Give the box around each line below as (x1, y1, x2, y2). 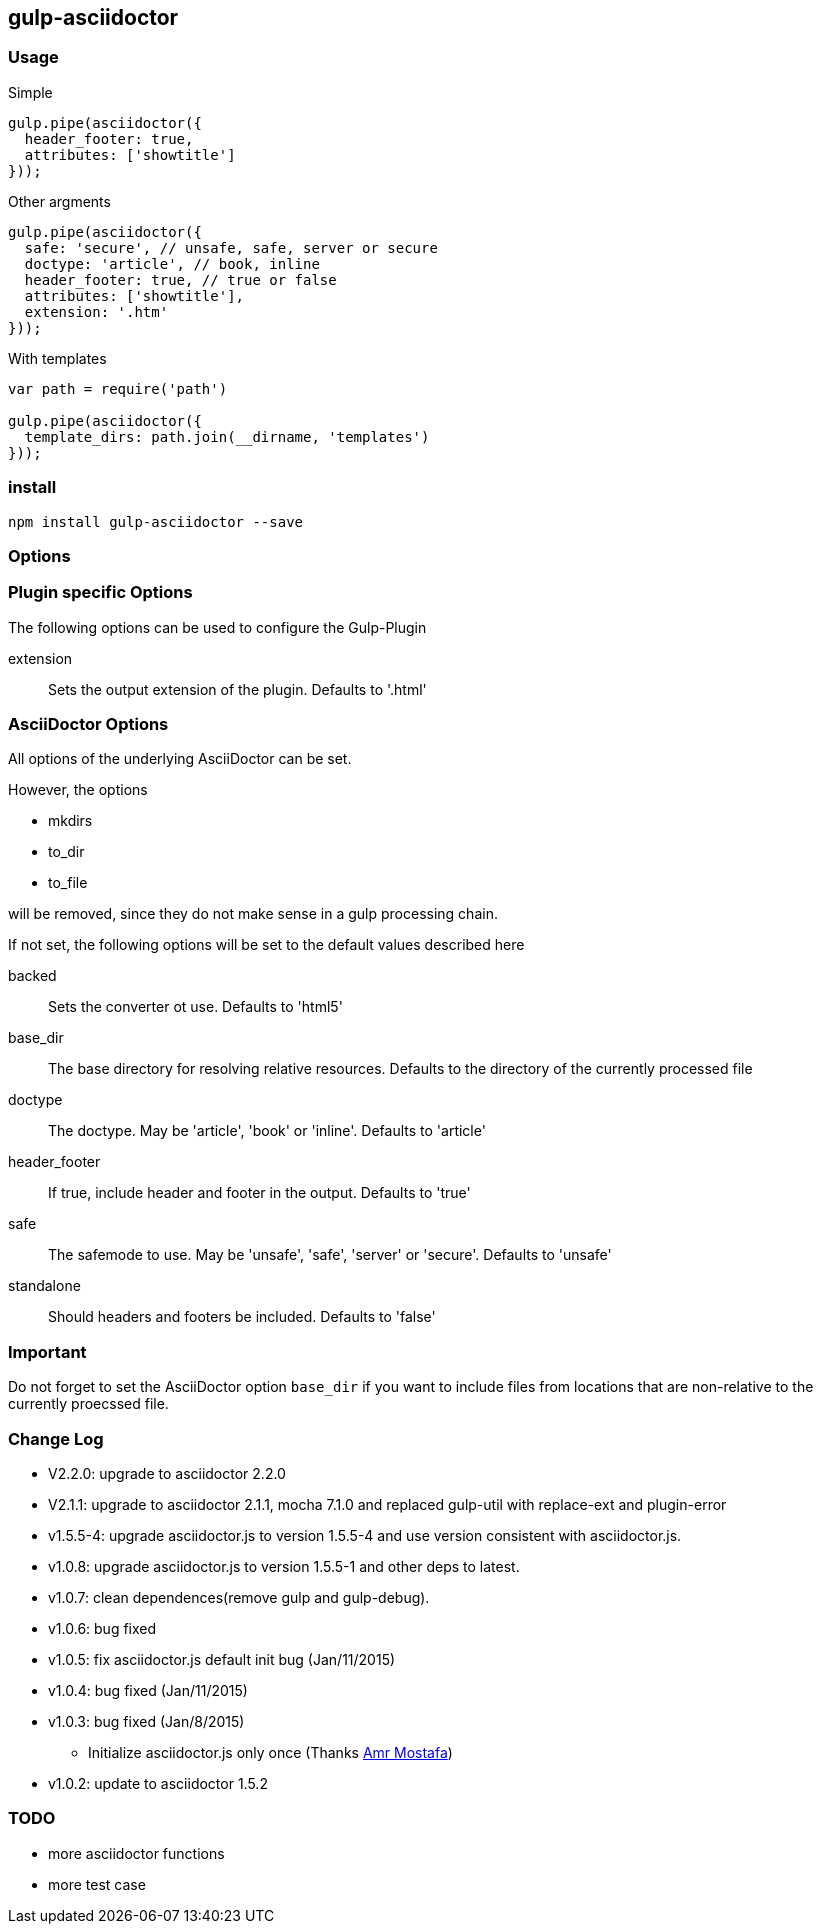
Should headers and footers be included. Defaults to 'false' (48, 1308, 436, 1326)
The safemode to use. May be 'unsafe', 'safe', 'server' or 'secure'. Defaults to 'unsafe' (48, 1246, 612, 1264)
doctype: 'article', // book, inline (24, 255, 320, 272)
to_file (48, 874, 88, 892)
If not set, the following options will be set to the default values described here (8, 936, 525, 954)
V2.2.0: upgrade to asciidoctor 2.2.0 (48, 1464, 286, 1482)
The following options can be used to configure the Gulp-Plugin (8, 618, 427, 636)
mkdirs (48, 812, 93, 830)
